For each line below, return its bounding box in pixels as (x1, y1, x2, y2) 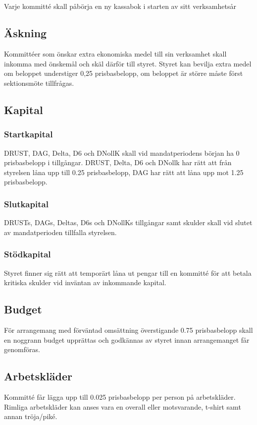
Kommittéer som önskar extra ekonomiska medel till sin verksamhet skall (4, 49, 227, 59)
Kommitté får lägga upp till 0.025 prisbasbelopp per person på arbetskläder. (4, 391, 236, 402)
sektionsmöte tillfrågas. (4, 77, 74, 88)
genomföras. (4, 344, 40, 355)
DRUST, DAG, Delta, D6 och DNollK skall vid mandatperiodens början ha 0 (4, 147, 240, 158)
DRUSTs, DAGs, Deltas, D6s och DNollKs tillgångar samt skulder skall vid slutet (4, 217, 253, 228)
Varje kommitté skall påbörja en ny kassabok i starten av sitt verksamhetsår (4, 1, 236, 11)
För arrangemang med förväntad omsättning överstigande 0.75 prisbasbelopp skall (4, 324, 253, 335)
